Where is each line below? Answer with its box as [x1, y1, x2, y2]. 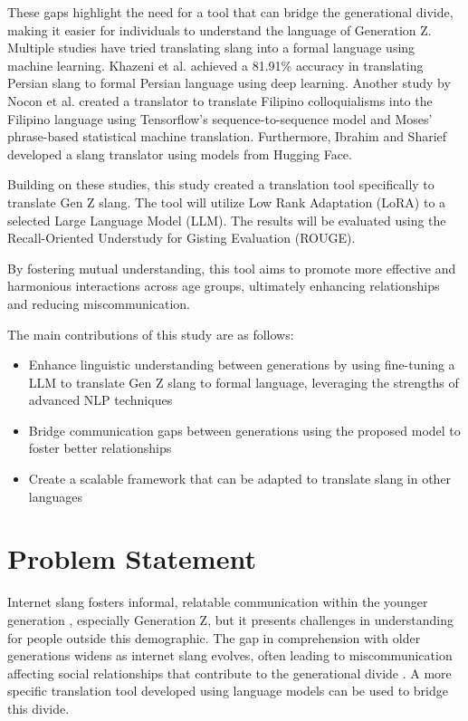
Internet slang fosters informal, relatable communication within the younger [7, 592, 428, 611]
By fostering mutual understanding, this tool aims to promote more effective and [7, 258, 456, 277]
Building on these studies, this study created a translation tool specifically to [7, 175, 435, 194]
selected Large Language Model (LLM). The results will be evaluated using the [7, 210, 446, 229]
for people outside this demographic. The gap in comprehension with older [7, 628, 421, 647]
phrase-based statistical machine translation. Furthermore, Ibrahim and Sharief [7, 127, 447, 146]
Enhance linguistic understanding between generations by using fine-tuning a [28, 355, 455, 374]
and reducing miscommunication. [7, 293, 190, 312]
